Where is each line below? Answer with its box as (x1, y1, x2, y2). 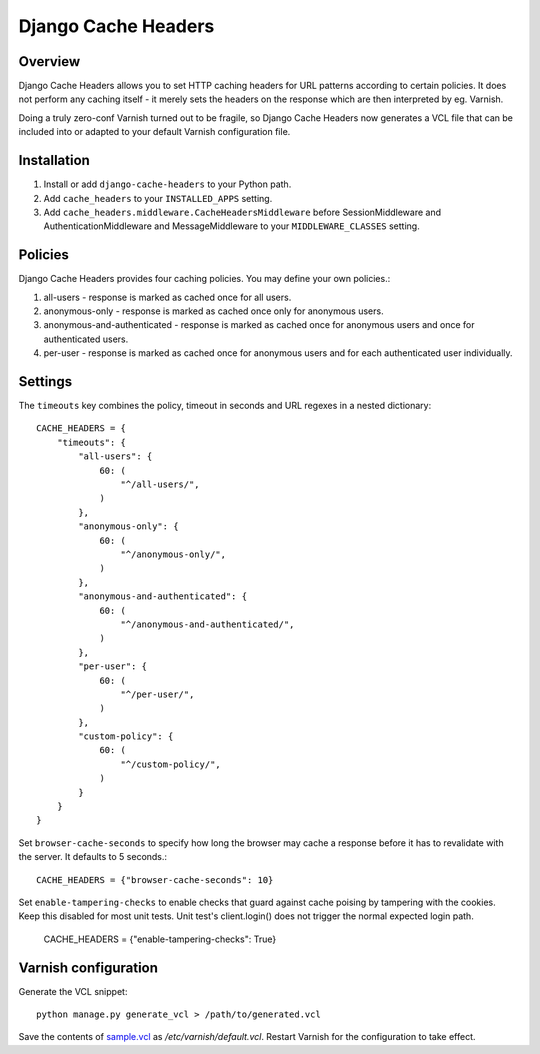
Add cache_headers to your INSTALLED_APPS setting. (43, 192, 273, 204)
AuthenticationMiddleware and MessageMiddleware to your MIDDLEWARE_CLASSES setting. (43, 220, 420, 232)
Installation (18, 152, 90, 169)
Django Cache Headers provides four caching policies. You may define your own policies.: (18, 273, 391, 285)
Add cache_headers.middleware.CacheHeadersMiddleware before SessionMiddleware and (43, 206, 442, 218)
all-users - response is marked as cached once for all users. (43, 291, 292, 303)
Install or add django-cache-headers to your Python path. (43, 178, 292, 190)
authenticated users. (43, 333, 129, 345)
